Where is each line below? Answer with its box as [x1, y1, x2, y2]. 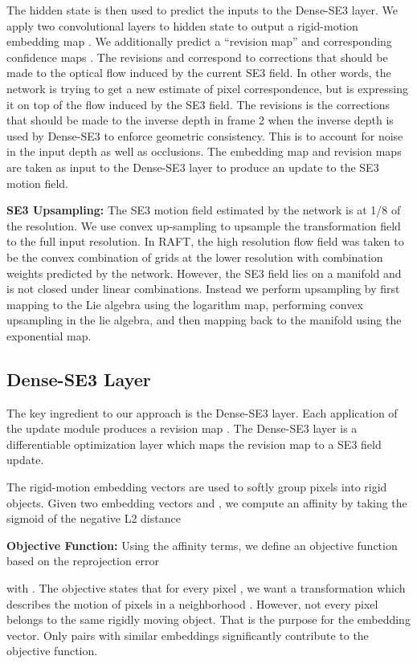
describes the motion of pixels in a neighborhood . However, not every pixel [6, 595, 378, 612]
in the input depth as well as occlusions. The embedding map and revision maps [6, 143, 402, 160]
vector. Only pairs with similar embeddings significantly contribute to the [6, 626, 369, 643]
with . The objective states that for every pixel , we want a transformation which [6, 580, 406, 597]
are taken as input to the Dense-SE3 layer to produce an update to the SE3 [6, 158, 379, 175]
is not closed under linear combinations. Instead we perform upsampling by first [6, 280, 400, 297]
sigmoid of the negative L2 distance [6, 510, 181, 527]
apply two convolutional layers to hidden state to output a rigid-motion [6, 17, 358, 34]
